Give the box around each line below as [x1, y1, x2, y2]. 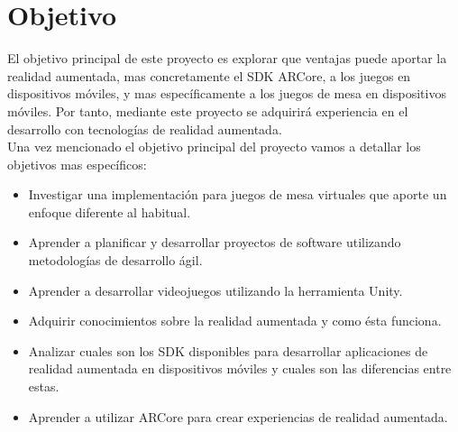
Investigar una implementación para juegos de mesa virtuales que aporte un [28, 185, 447, 204]
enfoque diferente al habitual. [28, 202, 191, 221]
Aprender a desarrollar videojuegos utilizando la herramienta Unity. [28, 280, 403, 299]
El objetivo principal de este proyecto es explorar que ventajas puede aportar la [7, 49, 447, 68]
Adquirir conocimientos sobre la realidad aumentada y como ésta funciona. [28, 311, 442, 330]
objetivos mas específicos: [7, 154, 147, 173]
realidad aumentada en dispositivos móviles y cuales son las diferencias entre [28, 359, 452, 378]
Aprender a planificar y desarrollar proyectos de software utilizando [28, 233, 401, 252]
